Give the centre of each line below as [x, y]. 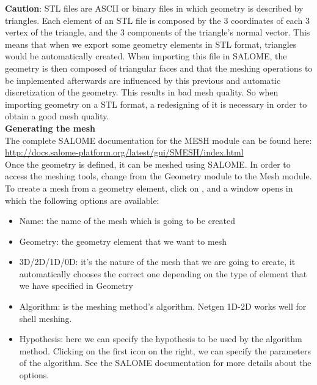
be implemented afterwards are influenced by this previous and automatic [143, 80]
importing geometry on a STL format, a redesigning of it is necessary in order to [156, 104]
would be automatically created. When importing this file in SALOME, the [146, 56]
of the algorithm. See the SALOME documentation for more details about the [165, 363]
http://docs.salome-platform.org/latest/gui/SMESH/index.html [124, 152]
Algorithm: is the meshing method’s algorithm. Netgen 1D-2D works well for [163, 306]
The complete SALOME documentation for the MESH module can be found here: [158, 140]
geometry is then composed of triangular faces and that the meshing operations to [159, 68]
